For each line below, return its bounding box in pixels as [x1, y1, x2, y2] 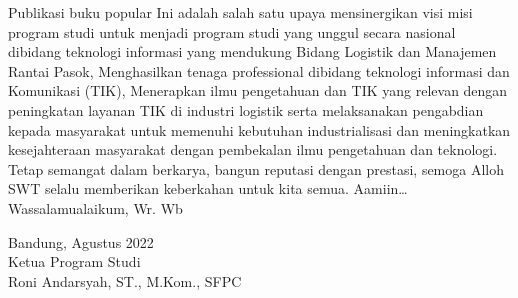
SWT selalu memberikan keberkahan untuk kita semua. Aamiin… [8, 178, 408, 199]
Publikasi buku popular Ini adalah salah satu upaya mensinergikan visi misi [8, 2, 473, 22]
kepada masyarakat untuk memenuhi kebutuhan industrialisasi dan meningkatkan [8, 119, 511, 140]
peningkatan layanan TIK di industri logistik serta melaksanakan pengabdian [8, 99, 484, 120]
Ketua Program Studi [8, 251, 141, 272]
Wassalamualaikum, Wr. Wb [8, 197, 183, 218]
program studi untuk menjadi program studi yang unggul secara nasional [8, 21, 456, 42]
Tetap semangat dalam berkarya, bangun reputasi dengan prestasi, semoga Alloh [8, 158, 505, 179]
